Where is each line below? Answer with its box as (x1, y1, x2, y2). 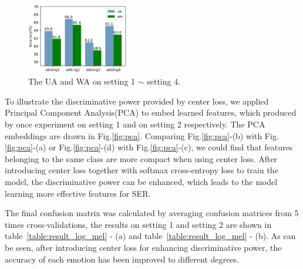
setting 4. (147, 75, 181, 88)
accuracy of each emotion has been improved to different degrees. (5, 253, 239, 265)
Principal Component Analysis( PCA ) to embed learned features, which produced (5, 106, 297, 119)
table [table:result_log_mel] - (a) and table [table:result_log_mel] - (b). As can (5, 230, 296, 242)
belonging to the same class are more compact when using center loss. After (5, 152, 278, 164)
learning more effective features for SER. (5, 187, 151, 199)
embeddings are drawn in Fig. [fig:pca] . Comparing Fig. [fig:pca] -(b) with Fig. (5, 129, 279, 142)
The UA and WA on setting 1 (28, 75, 136, 88)
